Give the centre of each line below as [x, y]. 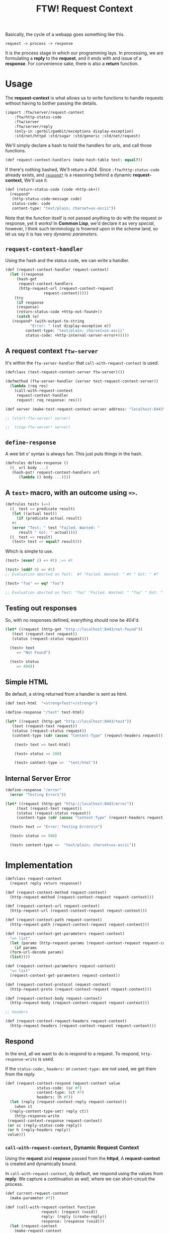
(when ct [23, 1107]
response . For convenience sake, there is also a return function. [72, 64]
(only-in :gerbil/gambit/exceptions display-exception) [74, 131]
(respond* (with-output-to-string [48, 321]
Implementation [39, 865]
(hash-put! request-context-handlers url [56, 472]
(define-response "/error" [33, 790]
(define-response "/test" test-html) [45, 712]
